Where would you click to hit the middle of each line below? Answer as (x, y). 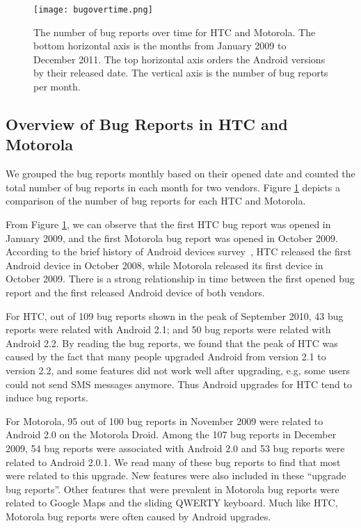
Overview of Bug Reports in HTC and (147, 124)
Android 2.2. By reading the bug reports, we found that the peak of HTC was (172, 343)
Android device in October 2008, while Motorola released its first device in (165, 265)
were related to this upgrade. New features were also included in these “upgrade (176, 475)
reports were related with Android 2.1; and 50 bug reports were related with (168, 329)
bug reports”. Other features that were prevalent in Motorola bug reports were (173, 489)
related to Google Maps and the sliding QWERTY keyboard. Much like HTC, (172, 503)
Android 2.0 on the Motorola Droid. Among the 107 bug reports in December (171, 434)
